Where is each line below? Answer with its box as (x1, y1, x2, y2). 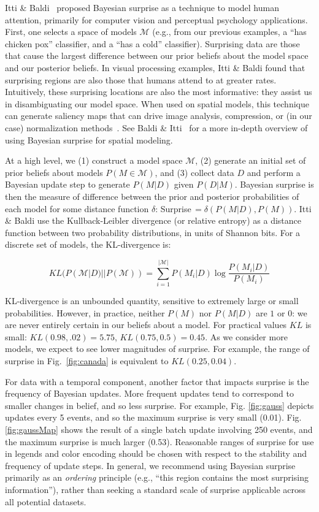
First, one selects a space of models (5, 25, 137, 38)
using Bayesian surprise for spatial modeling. (5, 133, 173, 146)
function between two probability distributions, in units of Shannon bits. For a (5, 226, 300, 239)
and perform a (247, 166, 301, 178)
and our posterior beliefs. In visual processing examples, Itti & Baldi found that (5, 61, 306, 74)
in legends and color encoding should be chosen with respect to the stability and (5, 447, 307, 460)
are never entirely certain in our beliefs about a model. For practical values (5, 318, 287, 331)
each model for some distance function (5, 202, 149, 215)
